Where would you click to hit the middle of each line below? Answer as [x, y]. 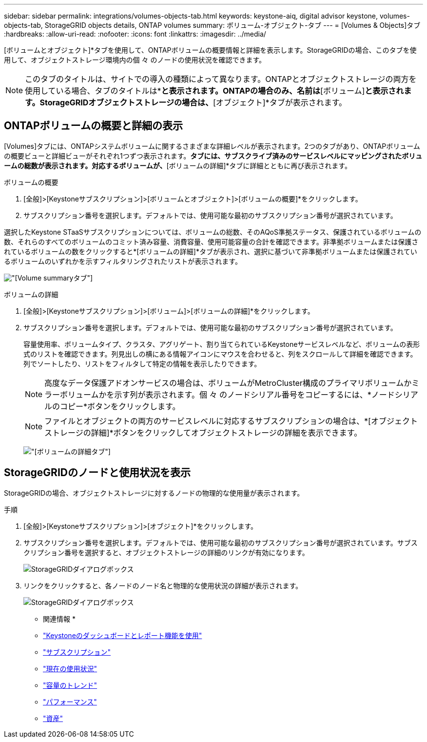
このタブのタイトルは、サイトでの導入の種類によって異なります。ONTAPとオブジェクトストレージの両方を [221, 79]
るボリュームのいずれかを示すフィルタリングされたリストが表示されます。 [123, 261]
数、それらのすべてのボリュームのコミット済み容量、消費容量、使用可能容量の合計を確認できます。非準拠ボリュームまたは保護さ [211, 241]
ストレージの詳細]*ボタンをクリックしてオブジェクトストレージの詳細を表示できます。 [203, 432]
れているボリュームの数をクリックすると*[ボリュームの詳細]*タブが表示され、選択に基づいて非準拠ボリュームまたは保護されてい [211, 251]
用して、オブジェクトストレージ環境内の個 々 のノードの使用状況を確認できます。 [135, 60]
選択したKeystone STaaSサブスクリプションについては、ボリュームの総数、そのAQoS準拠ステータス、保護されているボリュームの [213, 232]
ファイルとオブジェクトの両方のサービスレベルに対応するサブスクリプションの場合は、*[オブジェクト [231, 421]
